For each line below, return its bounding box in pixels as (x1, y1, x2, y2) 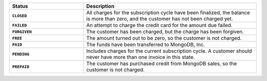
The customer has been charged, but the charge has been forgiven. (86, 28, 244, 35)
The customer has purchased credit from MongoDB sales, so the (86, 60, 237, 67)
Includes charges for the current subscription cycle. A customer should (86, 48, 252, 54)
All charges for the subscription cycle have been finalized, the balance (86, 9, 250, 16)
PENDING (12, 52, 30, 56)
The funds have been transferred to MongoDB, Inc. (86, 41, 205, 48)
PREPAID (12, 64, 30, 69)
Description (86, 3, 115, 9)
